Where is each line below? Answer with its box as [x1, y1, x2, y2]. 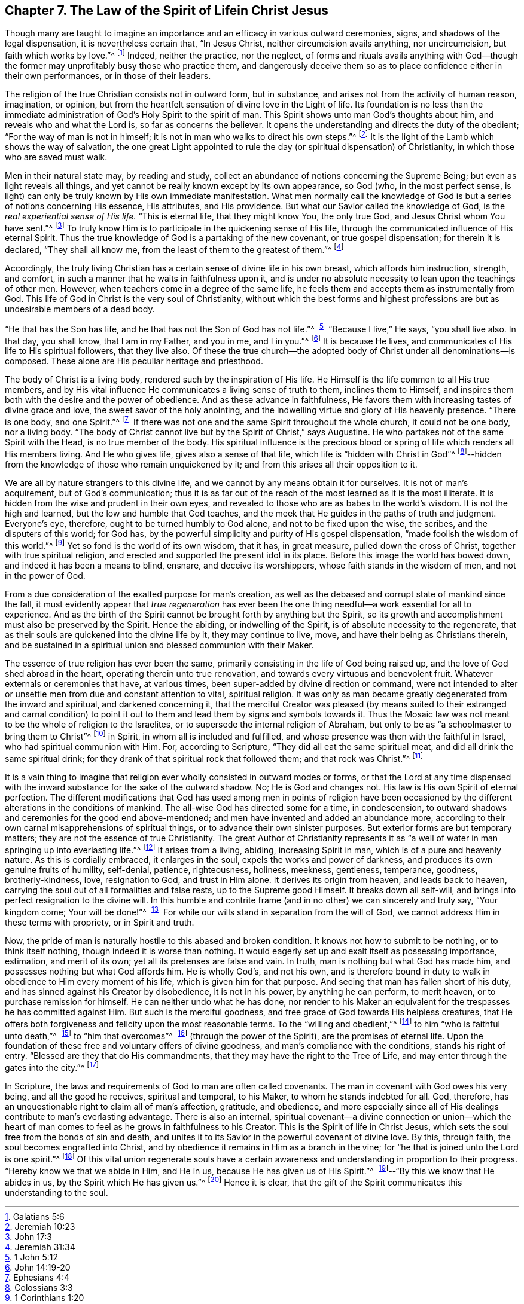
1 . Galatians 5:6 [5, 1211, 65, 1221]
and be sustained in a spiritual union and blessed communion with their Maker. [5, 640, 314, 651]
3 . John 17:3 [5, 1231, 53, 1242]
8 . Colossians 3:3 [5, 1282, 73, 1293]
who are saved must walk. [5, 151, 108, 162]
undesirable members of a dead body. [5, 304, 155, 314]
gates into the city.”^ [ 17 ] [5, 1061, 99, 1073]
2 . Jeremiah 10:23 [5, 1221, 75, 1232]
